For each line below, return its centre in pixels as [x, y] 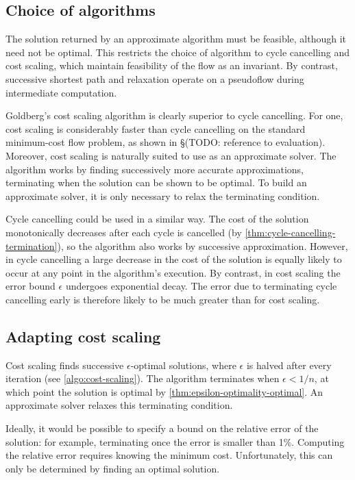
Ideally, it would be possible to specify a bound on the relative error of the [162, 428]
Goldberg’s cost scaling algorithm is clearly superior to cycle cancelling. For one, [174, 115]
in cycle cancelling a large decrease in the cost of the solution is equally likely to [174, 259]
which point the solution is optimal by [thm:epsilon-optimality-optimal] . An [164, 391]
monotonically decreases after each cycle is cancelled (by [124, 232]
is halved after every [289, 365]
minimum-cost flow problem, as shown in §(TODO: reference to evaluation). [166, 142]
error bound [30, 286]
